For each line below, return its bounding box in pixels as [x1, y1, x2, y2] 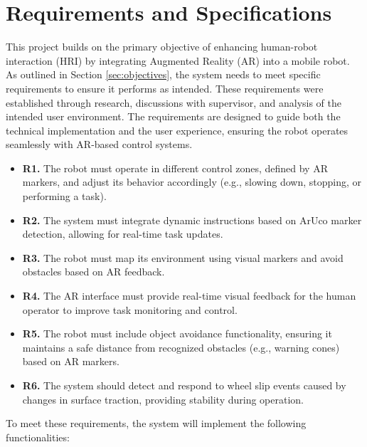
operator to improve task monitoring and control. [22, 302, 238, 317]
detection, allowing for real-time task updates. [22, 226, 223, 241]
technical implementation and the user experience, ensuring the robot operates [6, 122, 349, 137]
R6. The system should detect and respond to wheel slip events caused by [22, 378, 346, 392]
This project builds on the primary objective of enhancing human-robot [6, 39, 318, 54]
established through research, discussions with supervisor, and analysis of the [6, 95, 342, 110]
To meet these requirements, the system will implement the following [6, 416, 307, 431]
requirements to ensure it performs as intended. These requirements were [6, 80, 324, 95]
